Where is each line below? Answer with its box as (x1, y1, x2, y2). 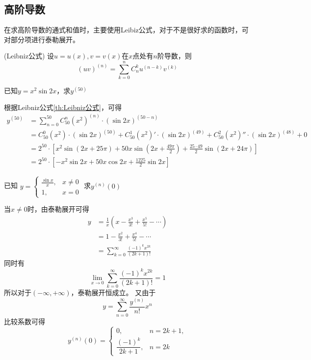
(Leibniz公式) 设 (4, 51, 54, 61)
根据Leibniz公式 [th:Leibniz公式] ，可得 (4, 102, 122, 112)
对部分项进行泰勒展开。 (4, 34, 79, 44)
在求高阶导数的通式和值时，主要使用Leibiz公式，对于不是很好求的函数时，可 (4, 25, 249, 35)
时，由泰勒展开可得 (27, 204, 89, 214)
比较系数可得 (4, 316, 45, 326)
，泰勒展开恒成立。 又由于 (71, 287, 156, 298)
